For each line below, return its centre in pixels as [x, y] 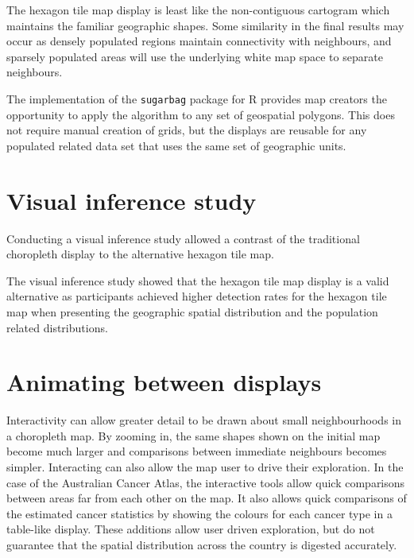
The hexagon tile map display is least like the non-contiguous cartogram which [198, 10]
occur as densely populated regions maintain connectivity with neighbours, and [199, 41]
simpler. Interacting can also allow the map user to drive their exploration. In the [205, 467]
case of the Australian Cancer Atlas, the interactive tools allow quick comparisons [206, 482]
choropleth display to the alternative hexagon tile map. [140, 254]
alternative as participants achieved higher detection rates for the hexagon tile [197, 296]
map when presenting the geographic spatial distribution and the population [192, 311]
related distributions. [57, 327]
